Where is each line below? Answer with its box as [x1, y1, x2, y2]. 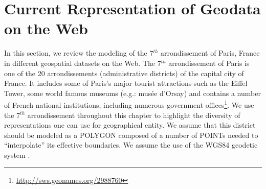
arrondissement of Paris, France [161, 48, 260, 58]
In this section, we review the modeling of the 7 [4, 48, 153, 58]
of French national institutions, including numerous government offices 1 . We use [4, 98, 254, 110]
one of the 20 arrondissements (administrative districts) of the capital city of [4, 67, 244, 78]
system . [4, 149, 30, 160]
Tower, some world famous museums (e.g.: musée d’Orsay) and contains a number [4, 87, 261, 98]
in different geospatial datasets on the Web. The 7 [4, 57, 161, 68]
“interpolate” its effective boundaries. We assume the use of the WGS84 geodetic [4, 139, 258, 150]
